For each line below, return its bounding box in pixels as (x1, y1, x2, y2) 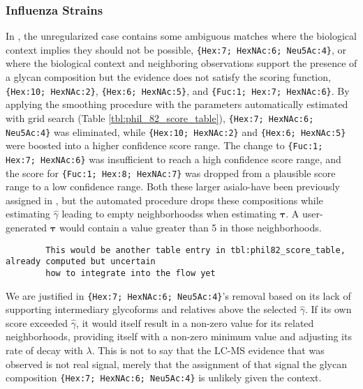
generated (6, 220, 47, 234)
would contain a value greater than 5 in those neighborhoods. (59, 220, 322, 234)
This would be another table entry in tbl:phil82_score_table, (45, 245, 346, 255)
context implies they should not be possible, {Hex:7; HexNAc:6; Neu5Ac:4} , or (6, 42, 347, 56)
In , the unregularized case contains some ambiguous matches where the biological (6, 29, 357, 43)
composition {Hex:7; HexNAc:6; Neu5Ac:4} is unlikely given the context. (6, 370, 322, 385)
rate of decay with (6, 342, 83, 357)
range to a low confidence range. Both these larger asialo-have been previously (6, 179, 340, 194)
